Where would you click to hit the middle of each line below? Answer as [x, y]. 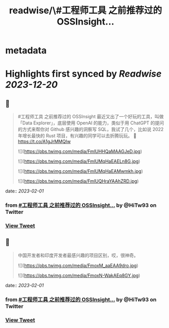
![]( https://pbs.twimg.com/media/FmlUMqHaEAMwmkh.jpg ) [80, 171]
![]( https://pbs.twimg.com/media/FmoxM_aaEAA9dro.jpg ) [78, 265]
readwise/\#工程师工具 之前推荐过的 [86, 10]
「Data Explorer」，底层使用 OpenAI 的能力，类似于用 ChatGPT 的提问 [91, 123]
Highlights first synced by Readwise [83, 74]
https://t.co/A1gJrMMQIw [44, 142]
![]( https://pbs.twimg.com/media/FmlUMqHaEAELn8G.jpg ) [79, 161]
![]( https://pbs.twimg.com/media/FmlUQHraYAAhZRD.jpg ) [78, 181]
